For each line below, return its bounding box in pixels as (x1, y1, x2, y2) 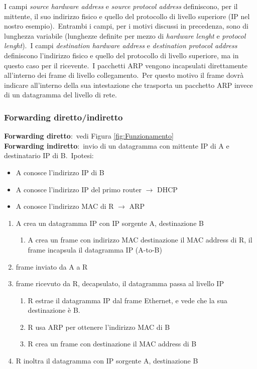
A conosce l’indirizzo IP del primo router (16, 184, 142, 194)
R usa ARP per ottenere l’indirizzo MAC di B (28, 321, 170, 332)
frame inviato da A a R (16, 261, 88, 272)
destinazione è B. (28, 305, 80, 315)
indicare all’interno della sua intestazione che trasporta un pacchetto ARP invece (4, 79, 253, 90)
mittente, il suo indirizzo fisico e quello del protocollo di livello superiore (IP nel (4, 11, 250, 21)
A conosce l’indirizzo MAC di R (16, 201, 114, 211)
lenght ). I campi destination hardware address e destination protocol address (4, 40, 237, 51)
